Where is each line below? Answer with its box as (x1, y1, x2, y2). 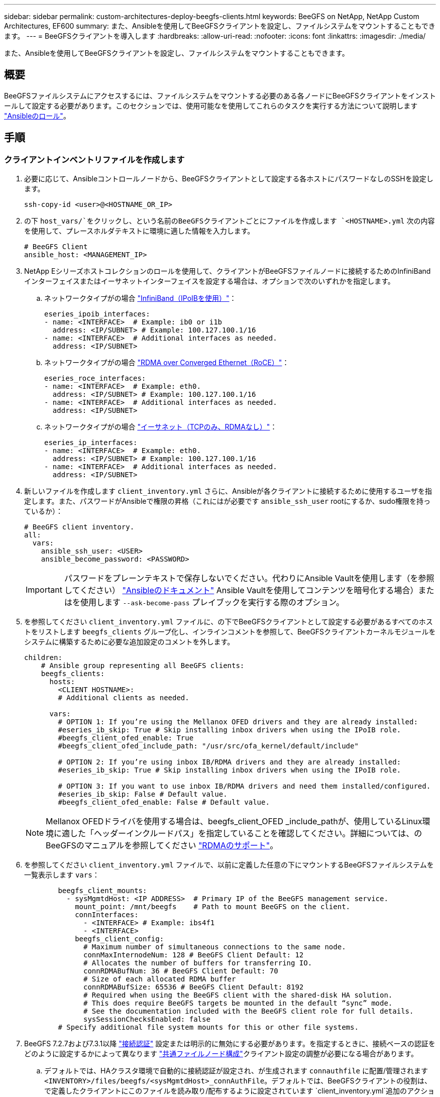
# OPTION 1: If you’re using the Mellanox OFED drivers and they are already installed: (58, 718, 418, 726)
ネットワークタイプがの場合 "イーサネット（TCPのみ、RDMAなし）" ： (44, 422, 277, 431)
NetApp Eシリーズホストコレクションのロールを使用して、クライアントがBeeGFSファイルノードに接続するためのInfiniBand (24, 267, 431, 276)
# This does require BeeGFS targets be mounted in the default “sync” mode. (83, 999, 393, 1008)
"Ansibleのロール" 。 (4, 111, 70, 120)
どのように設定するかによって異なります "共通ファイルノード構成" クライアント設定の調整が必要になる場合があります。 (24, 1049, 418, 1058)
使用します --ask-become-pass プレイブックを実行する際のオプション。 (80, 597, 345, 608)
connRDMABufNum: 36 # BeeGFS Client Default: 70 (83, 967, 278, 975)
